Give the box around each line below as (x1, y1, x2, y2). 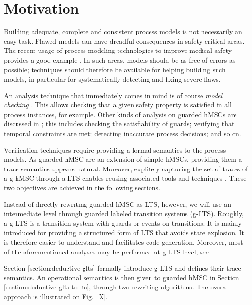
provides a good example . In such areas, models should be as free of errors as (4, 54, 235, 65)
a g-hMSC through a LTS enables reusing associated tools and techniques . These (4, 173, 247, 183)
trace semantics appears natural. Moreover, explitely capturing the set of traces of (4, 163, 248, 173)
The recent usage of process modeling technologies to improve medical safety (4, 45, 232, 55)
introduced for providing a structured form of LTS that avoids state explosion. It (4, 227, 245, 237)
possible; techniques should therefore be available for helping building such (4, 64, 226, 74)
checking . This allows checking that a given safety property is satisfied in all (4, 100, 232, 110)
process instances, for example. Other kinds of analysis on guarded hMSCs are (4, 109, 237, 119)
